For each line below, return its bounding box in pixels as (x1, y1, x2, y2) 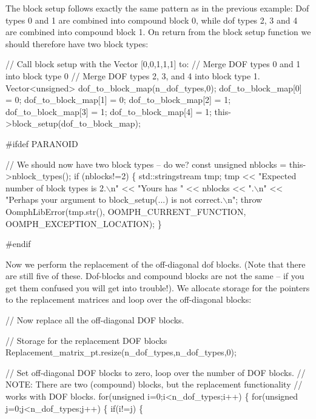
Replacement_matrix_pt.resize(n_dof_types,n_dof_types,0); (5, 346, 237, 358)
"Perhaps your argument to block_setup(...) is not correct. (5, 193, 223, 206)
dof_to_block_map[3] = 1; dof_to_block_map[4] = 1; (5, 105, 212, 117)
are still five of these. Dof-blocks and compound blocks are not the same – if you (5, 269, 304, 282)
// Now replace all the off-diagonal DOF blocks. (5, 314, 184, 326)
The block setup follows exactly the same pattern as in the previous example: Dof (5, 2, 309, 14)
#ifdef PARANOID (5, 137, 78, 150)
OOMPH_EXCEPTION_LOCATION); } (5, 217, 162, 229)
